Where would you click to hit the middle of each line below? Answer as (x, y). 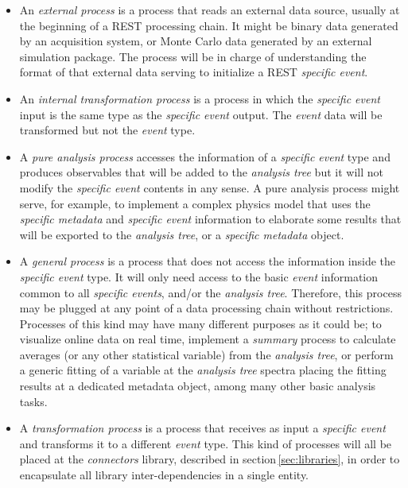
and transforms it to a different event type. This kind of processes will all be (206, 443)
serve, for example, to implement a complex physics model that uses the (195, 203)
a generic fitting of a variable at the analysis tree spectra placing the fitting (203, 370)
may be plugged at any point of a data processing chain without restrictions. (206, 308)
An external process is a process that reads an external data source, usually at (210, 10)
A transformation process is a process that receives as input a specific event (202, 428)
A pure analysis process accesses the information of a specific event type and (205, 156)
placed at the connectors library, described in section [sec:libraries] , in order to (210, 459)
